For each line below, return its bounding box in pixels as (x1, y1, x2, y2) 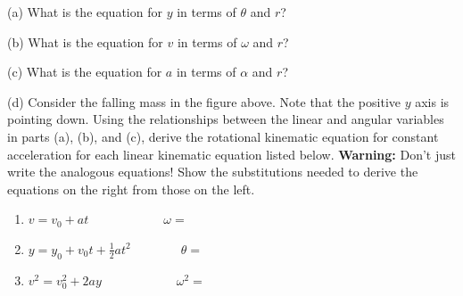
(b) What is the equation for (7, 32, 163, 51)
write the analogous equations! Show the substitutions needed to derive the (7, 162, 418, 181)
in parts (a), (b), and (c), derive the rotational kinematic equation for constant (7, 127, 439, 145)
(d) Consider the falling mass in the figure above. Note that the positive (7, 92, 401, 111)
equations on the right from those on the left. (7, 179, 255, 198)
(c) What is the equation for (7, 62, 162, 81)
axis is (415, 92, 450, 111)
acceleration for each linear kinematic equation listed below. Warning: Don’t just (7, 144, 456, 163)
